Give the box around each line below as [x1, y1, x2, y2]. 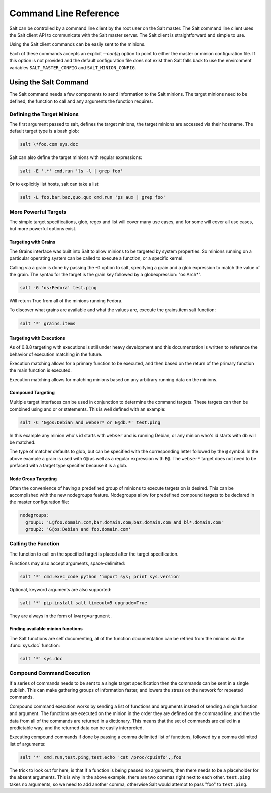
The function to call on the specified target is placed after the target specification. [9, 551, 179, 557]
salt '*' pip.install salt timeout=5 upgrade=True [20, 600, 148, 606]
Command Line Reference [9, 8, 120, 19]
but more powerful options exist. [9, 226, 77, 232]
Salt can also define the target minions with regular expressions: [9, 154, 143, 161]
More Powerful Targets [9, 208, 67, 215]
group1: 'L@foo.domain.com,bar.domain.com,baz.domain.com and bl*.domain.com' [25, 519, 224, 525]
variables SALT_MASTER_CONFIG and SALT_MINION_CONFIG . [9, 64, 137, 70]
